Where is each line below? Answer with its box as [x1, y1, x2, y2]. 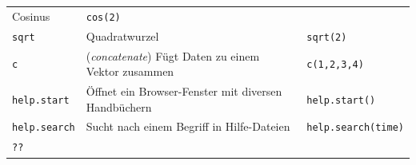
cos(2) [86, 11, 121, 23]
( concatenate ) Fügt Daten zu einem [86, 47, 260, 64]
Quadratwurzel [86, 27, 159, 44]
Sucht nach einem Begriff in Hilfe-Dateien [86, 118, 290, 135]
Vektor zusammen [86, 63, 174, 80]
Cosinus [12, 7, 50, 24]
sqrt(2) [306, 31, 347, 43]
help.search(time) [306, 122, 404, 134]
